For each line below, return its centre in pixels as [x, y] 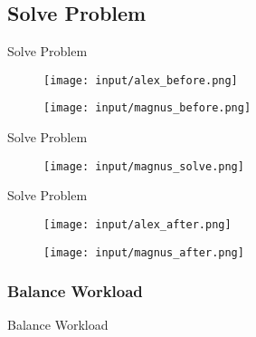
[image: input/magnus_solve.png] [144, 166]
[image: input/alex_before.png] [141, 80]
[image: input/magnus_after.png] [144, 252]
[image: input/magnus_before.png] [147, 108]
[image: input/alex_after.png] [137, 224]
